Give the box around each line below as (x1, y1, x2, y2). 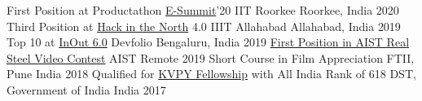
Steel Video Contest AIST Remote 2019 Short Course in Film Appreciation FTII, (7, 49, 415, 66)
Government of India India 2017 (7, 81, 166, 98)
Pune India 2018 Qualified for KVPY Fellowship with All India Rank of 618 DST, (7, 65, 416, 82)
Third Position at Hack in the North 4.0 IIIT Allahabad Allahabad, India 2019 (7, 17, 401, 34)
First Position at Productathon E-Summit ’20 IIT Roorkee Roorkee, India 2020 (7, 2, 399, 18)
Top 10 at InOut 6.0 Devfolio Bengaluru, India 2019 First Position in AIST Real (7, 33, 410, 50)
